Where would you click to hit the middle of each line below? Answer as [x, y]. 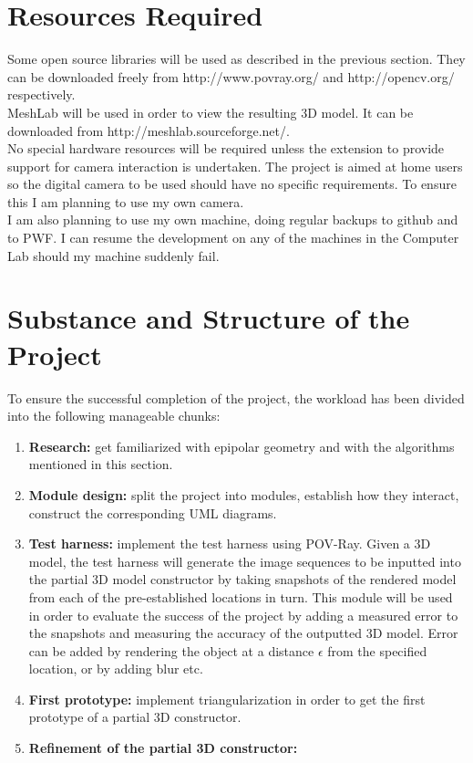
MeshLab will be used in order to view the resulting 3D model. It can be [211, 112]
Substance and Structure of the [209, 318]
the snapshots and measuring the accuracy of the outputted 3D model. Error [243, 633]
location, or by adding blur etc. [116, 669]
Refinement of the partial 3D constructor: [163, 748]
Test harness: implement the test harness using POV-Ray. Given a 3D [230, 544]
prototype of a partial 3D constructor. [135, 717]
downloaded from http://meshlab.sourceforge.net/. [149, 130]
